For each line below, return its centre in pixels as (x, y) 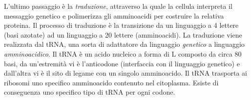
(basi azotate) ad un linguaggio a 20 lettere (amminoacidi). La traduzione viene (123, 34)
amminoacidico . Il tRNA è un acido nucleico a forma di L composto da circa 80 (123, 53)
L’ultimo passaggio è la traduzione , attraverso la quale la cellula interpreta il (118, 6)
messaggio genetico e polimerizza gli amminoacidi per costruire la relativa (114, 15)
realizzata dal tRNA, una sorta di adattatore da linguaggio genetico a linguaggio (124, 44)
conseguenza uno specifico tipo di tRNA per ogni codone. (90, 92)
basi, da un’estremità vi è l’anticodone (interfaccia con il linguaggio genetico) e (122, 63)
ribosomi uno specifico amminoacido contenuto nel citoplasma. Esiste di (111, 82)
